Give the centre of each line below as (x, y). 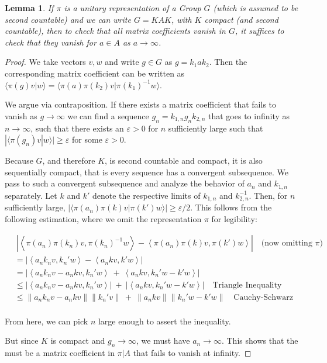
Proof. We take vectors (45, 62)
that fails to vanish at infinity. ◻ (192, 352)
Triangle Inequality (247, 285)
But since (22, 340)
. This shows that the (260, 340)
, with (181, 19)
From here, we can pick (47, 321)
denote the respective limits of (146, 195)
